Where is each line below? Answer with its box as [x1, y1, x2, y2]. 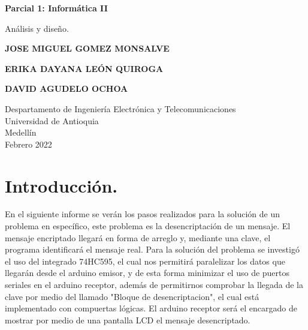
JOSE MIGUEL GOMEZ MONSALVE [5, 42, 170, 55]
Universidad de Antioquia [5, 114, 99, 127]
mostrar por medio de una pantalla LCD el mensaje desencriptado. [5, 313, 250, 326]
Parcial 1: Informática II [5, 2, 108, 14]
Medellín [5, 126, 37, 139]
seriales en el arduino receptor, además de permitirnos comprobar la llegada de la [5, 278, 303, 291]
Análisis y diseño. [5, 22, 69, 34]
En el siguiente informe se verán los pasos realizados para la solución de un [5, 208, 280, 220]
